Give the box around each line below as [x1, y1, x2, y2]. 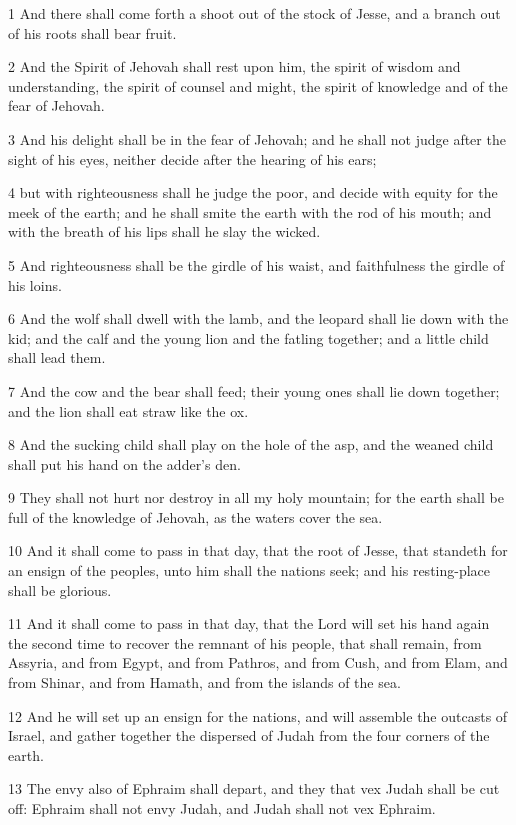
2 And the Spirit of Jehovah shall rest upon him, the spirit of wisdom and [8, 56, 461, 77]
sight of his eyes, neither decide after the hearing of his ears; [8, 148, 377, 169]
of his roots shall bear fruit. [8, 22, 177, 43]
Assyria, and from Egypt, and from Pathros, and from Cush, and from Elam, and [8, 652, 508, 673]
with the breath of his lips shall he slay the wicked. [8, 221, 321, 242]
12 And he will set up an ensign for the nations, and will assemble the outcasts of [8, 705, 508, 726]
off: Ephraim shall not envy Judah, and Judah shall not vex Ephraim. [8, 798, 436, 818]
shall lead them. [8, 347, 106, 368]
